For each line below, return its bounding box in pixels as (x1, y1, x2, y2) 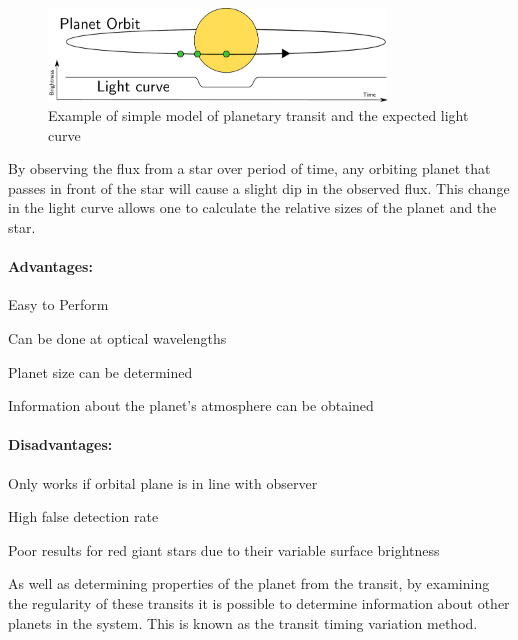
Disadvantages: (8, 434, 113, 455)
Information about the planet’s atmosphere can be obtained (8, 395, 374, 416)
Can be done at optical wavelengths (8, 328, 227, 349)
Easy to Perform (8, 294, 109, 315)
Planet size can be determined (8, 361, 193, 382)
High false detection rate (8, 506, 159, 527)
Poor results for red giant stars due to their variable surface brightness (8, 539, 440, 560)
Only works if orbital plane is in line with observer (8, 472, 318, 493)
